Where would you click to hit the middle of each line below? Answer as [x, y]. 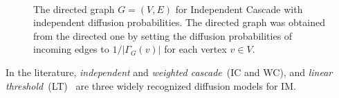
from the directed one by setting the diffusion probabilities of [163, 35]
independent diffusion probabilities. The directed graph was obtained [179, 22]
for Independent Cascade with [239, 9]
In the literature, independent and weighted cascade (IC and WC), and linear [169, 72]
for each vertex [195, 49]
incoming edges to [71, 49]
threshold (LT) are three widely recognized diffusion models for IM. [151, 85]
